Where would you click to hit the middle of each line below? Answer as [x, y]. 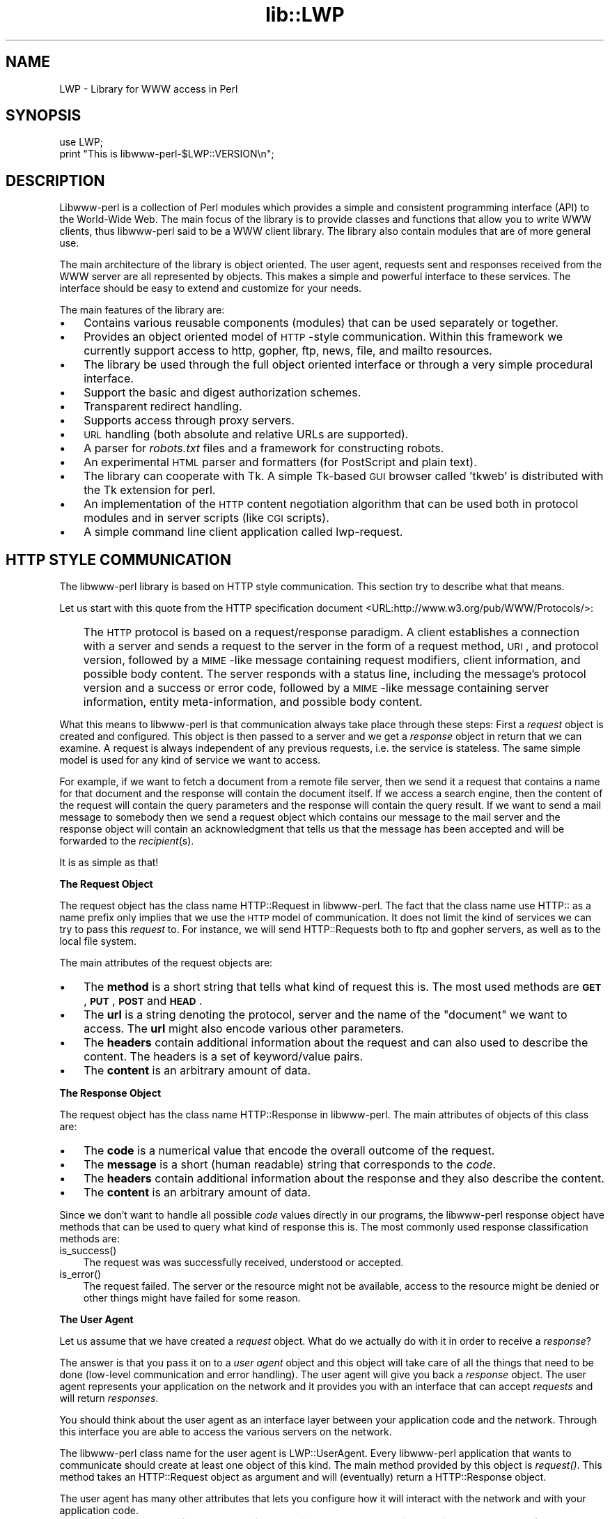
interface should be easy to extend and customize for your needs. [211, 288]
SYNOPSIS [44, 116]
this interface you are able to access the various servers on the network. [226, 1432]
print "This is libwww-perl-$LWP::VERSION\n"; [167, 154]
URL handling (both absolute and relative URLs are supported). [246, 434]
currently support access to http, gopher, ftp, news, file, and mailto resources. [288, 351]
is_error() [80, 1274]
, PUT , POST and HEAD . [143, 1001]
